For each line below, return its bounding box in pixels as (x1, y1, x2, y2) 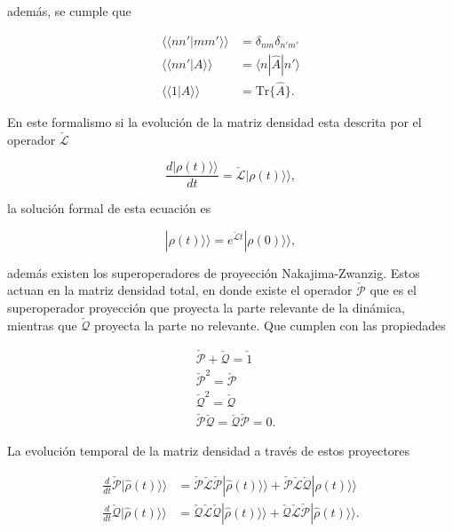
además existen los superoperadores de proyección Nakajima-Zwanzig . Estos (7, 263, 420, 282)
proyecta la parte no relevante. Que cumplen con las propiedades (94, 315, 446, 334)
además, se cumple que (7, 2, 131, 20)
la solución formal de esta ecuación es (7, 199, 211, 218)
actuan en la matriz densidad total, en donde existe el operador (7, 281, 353, 299)
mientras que (7, 315, 77, 334)
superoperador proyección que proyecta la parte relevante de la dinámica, (7, 298, 405, 317)
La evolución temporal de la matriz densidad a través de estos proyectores (7, 441, 409, 460)
